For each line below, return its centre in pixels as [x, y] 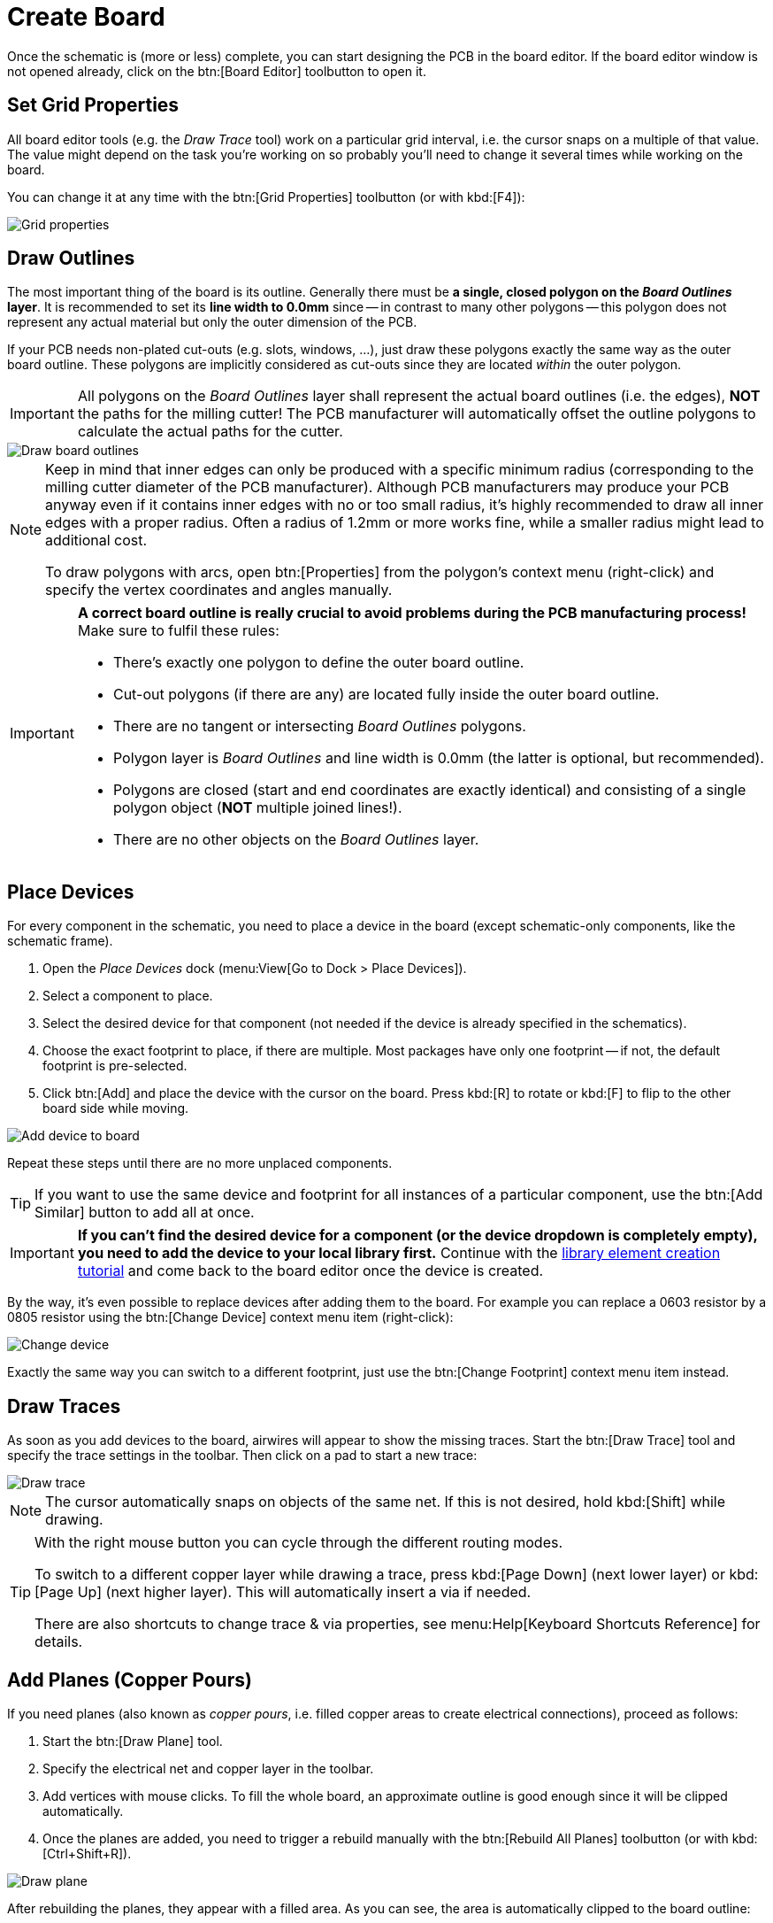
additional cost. [96, 541]
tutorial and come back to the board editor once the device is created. [310, 1271]
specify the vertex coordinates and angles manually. [219, 590]
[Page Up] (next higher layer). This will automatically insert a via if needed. [283, 1592]
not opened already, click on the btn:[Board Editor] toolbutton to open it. [217, 71]
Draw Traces [64, 1406]
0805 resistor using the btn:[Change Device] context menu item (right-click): [230, 1317]
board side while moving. [116, 1108]
